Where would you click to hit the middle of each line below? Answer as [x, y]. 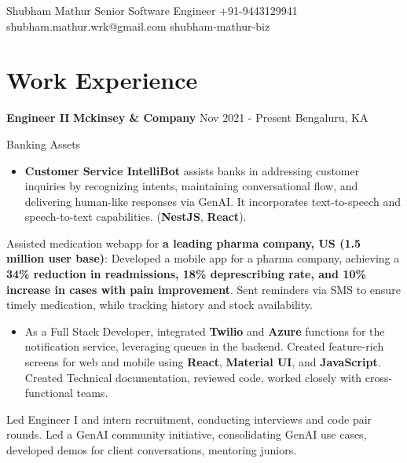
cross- [379, 377]
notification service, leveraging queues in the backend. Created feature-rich [204, 346]
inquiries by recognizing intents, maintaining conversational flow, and [191, 186]
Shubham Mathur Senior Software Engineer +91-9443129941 [152, 10]
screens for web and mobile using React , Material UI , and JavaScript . [203, 362]
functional [49, 393]
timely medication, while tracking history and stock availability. [159, 305]
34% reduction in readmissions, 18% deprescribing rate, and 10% [186, 274]
